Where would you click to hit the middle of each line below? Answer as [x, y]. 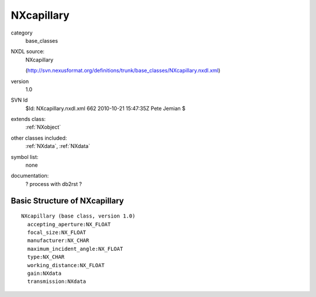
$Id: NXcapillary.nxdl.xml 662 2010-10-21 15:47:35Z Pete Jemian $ [105, 108]
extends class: [28, 119]
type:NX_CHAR [46, 257]
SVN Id [19, 100]
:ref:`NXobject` [43, 127]
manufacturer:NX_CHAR [58, 241]
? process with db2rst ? [54, 184]
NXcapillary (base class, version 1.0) [78, 216]
